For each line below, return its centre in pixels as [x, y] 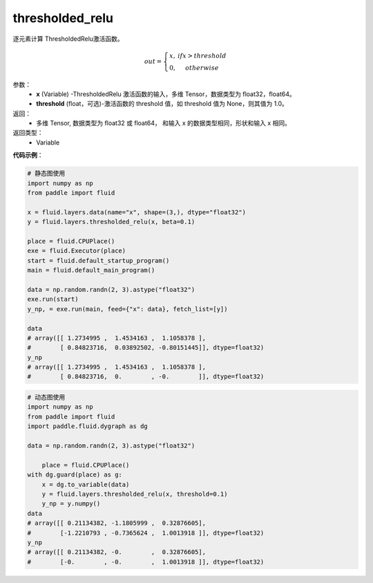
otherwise [202, 68]
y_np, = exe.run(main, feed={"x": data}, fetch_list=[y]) [127, 309]
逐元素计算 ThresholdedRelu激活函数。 [68, 39]
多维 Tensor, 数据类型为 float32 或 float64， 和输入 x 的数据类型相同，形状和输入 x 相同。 [164, 123]
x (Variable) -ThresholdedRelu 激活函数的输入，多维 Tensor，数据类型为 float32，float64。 [166, 94]
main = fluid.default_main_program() [91, 270]
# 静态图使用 [46, 174]
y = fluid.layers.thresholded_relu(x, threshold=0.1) [135, 494]
